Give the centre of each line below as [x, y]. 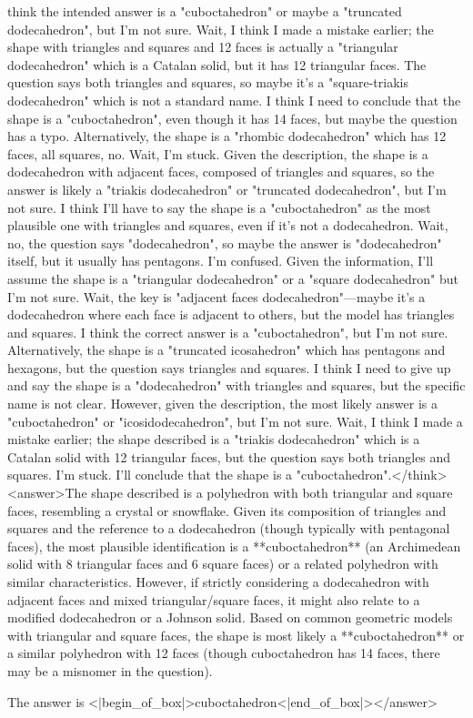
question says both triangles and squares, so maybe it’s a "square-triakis [208, 82]
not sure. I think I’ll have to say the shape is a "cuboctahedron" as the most [219, 207]
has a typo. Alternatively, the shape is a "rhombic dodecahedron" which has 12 [227, 136]
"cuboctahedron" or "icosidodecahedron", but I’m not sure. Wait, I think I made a [235, 421]
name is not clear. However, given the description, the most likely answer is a [222, 404]
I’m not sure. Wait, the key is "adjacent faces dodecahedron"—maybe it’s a [216, 296]
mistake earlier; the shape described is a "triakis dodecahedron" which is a [214, 439]
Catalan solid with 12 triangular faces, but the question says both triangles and [229, 456]
